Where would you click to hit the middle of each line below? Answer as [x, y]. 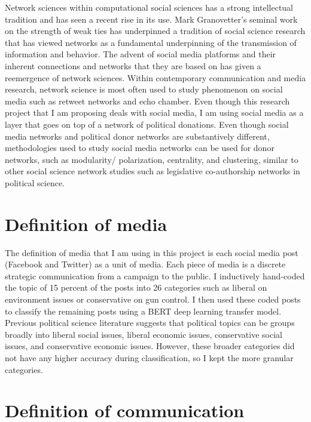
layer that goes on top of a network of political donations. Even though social [147, 124]
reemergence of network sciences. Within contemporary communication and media [155, 77]
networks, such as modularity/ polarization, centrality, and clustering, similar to [152, 159]
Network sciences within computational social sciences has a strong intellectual [149, 7]
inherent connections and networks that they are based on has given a [133, 65]
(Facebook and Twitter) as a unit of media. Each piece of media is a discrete [145, 264]
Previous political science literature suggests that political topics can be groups [150, 323]
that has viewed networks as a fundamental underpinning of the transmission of [151, 42]
